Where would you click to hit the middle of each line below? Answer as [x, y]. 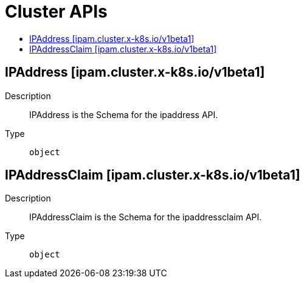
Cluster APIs [56, 12]
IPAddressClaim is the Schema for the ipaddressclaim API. [146, 217]
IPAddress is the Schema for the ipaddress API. [124, 114]
